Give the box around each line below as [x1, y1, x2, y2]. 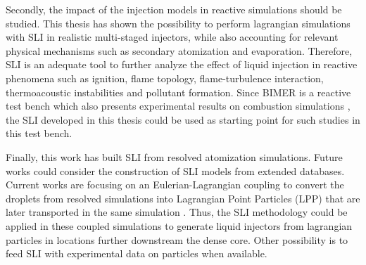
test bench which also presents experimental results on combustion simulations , [6, 98, 351, 113]
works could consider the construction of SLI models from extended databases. [6, 163, 345, 178]
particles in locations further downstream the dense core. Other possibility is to [6, 232, 348, 247]
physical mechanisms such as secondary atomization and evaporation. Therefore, [6, 43, 353, 58]
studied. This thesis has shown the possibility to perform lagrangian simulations [6, 15, 351, 30]
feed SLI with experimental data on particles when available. [6, 246, 267, 261]
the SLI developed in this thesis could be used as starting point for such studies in [6, 112, 360, 127]
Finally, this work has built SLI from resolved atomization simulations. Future [6, 149, 343, 164]
